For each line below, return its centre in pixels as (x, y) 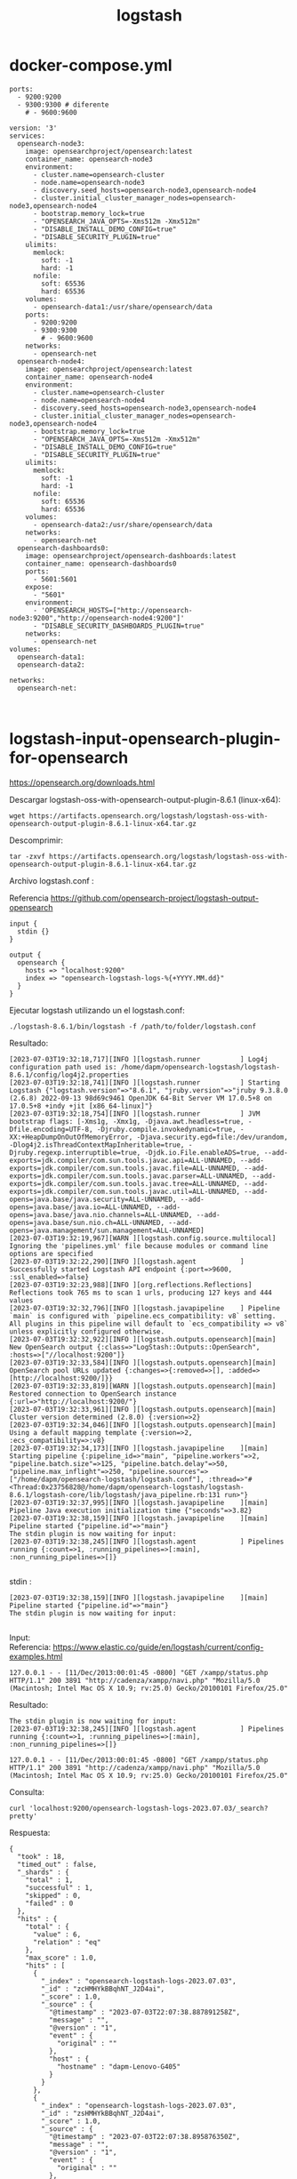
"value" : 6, (57, 1935)
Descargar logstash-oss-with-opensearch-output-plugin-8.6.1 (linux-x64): (145, 799)
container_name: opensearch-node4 (89, 377)
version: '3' (33, 128)
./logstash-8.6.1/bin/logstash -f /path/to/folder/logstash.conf (132, 1026)
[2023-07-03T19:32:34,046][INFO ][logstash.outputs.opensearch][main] (143, 1425)
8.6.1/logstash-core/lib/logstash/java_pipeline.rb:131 (115, 1494)
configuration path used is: (63, 1067)
